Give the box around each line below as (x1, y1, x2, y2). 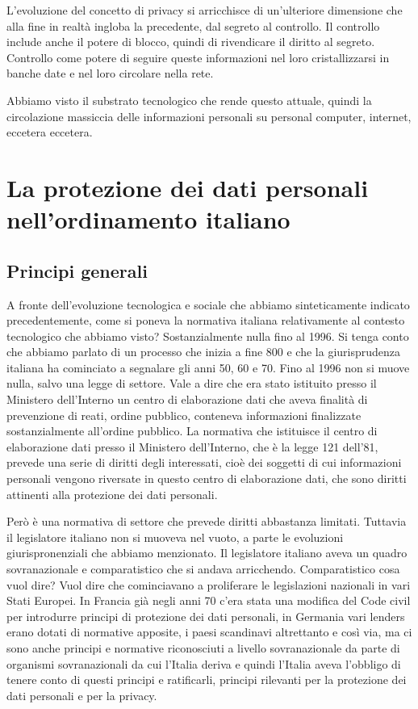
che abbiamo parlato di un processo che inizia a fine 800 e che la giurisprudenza (6, 343, 401, 360)
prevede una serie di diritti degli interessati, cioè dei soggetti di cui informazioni (6, 454, 402, 471)
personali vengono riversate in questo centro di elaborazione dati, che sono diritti (6, 470, 407, 487)
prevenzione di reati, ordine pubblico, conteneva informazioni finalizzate (6, 406, 362, 423)
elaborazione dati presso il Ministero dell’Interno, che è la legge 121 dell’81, (6, 438, 378, 455)
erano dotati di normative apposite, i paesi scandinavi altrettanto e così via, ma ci (6, 623, 412, 640)
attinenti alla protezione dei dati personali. (6, 485, 218, 502)
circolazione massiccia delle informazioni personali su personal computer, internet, (6, 107, 412, 124)
